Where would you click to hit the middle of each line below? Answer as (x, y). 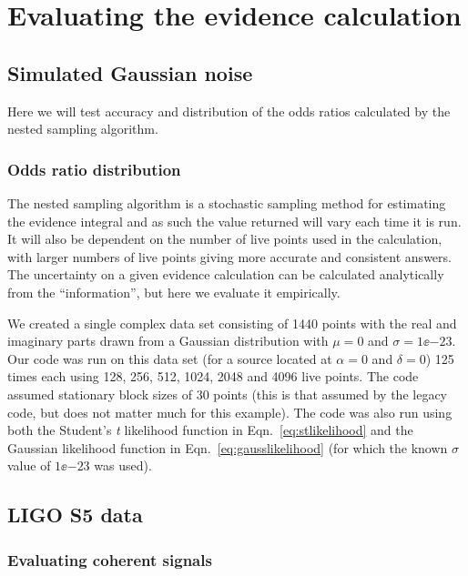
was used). (123, 465)
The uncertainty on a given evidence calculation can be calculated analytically (226, 274)
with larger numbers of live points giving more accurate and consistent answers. (229, 256)
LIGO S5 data (75, 515)
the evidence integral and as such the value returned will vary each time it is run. (234, 221)
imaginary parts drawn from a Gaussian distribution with (168, 341)
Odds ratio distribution (94, 169)
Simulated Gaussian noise (130, 72)
